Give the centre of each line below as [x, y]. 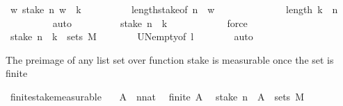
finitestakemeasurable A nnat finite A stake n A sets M [157, 96]
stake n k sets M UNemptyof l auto [131, 36]
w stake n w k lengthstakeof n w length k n [174, 9]
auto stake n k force [150, 23]
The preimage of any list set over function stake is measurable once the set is [170, 59]
